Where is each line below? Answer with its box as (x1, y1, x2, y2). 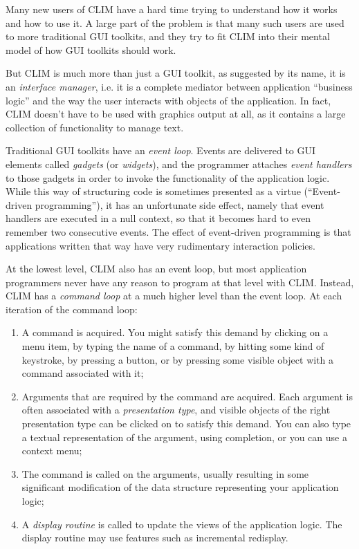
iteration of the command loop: (6, 301, 138, 316)
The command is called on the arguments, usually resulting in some (21, 466, 309, 481)
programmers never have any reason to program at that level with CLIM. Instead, (6, 274, 354, 289)
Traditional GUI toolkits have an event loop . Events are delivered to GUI (6, 143, 316, 158)
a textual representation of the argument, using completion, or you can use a (21, 429, 347, 444)
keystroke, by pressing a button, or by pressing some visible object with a (21, 352, 334, 366)
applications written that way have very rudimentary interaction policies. (6, 238, 315, 252)
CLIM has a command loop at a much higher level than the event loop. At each (6, 288, 342, 303)
